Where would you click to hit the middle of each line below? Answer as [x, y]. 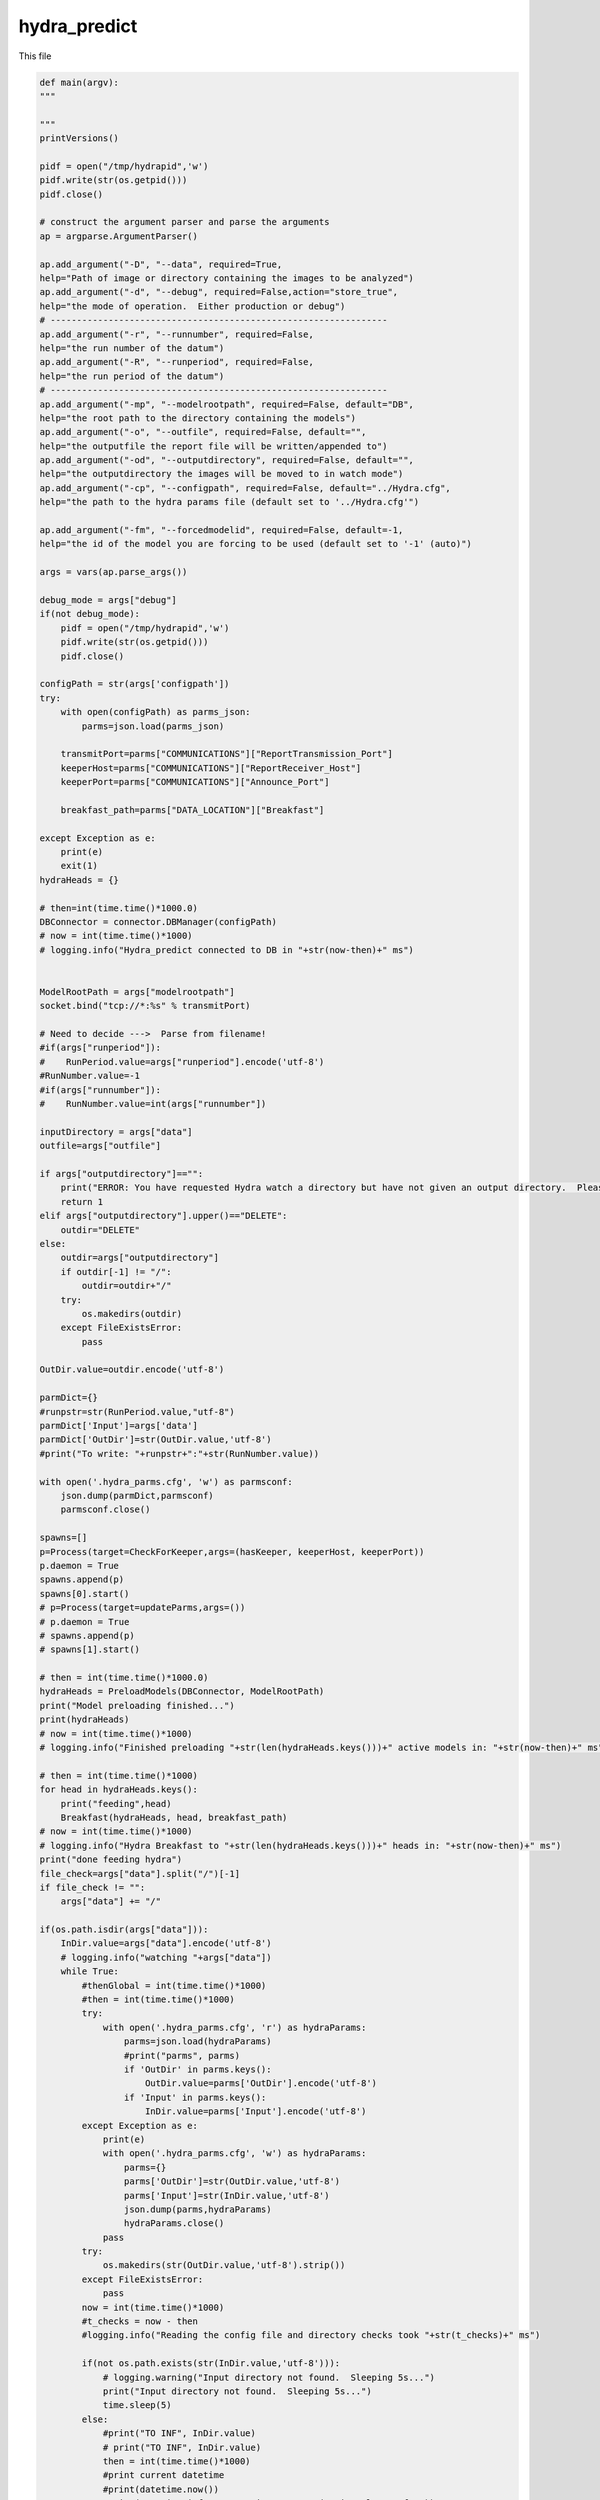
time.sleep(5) [137, 2405]
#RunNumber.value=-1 [89, 1076]
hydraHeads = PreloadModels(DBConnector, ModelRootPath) [182, 1691]
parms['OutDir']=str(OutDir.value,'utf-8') [232, 2181]
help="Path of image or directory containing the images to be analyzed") [227, 278]
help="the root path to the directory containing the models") [198, 418]
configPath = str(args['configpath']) [134, 684]
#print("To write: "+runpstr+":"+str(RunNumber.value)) [179, 1453]
